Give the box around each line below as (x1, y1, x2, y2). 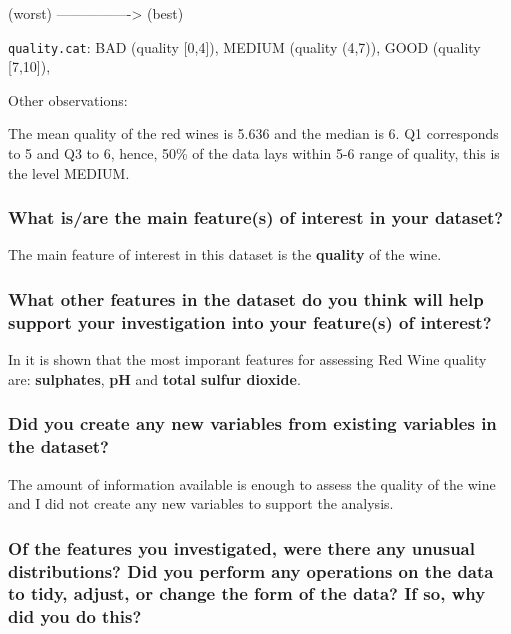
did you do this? (8, 604, 142, 629)
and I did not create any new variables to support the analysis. (8, 493, 394, 514)
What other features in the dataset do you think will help (8, 286, 484, 311)
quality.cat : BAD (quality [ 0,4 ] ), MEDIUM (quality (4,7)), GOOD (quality (8, 36, 481, 57)
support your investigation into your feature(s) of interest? (8, 309, 492, 334)
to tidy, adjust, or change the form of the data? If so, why (8, 581, 486, 606)
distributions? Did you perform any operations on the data (8, 558, 494, 583)
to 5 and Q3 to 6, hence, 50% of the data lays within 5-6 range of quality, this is (8, 143, 500, 164)
